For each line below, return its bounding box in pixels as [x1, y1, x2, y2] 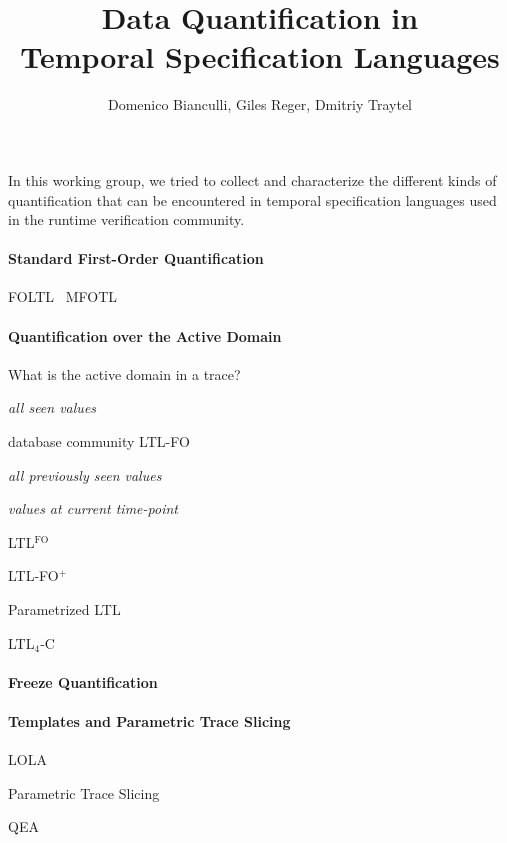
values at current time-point [8, 498, 178, 519]
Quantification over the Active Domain [8, 325, 282, 346]
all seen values [8, 397, 97, 418]
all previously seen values [8, 464, 162, 485]
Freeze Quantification [8, 671, 158, 692]
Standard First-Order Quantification [8, 248, 264, 269]
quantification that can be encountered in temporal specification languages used [8, 189, 497, 210]
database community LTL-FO [8, 431, 190, 452]
